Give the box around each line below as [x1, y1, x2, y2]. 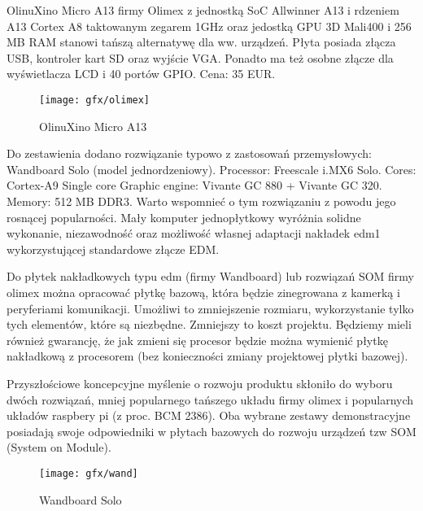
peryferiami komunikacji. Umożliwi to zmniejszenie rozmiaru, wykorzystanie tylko [7, 299, 414, 317]
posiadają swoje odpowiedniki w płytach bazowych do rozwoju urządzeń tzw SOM [7, 422, 416, 439]
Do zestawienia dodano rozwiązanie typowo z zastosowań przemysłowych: [7, 145, 372, 162]
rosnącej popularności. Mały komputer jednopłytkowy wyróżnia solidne [7, 208, 361, 225]
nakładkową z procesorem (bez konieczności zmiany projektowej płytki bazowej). [7, 347, 408, 365]
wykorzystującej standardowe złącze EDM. [7, 240, 220, 257]
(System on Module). [7, 439, 111, 456]
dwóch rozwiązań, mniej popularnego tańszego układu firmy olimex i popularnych [7, 391, 414, 408]
